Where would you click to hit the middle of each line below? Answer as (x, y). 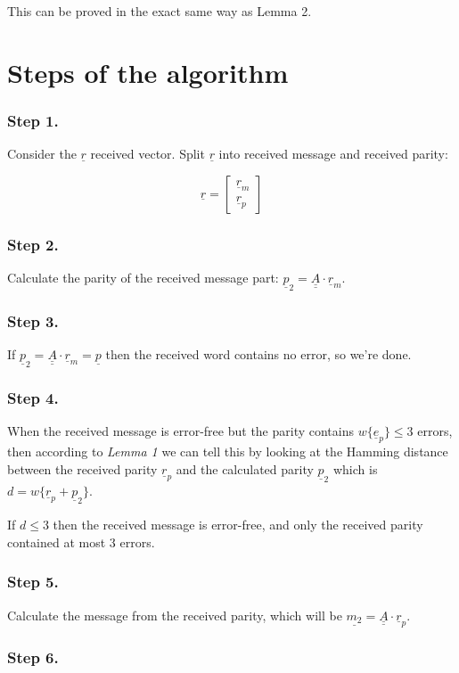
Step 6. (33, 657)
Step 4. (33, 398)
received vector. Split (148, 154)
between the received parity (82, 469)
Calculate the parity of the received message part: (143, 277)
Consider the (42, 154)
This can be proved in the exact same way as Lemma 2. (160, 11)
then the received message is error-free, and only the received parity (238, 525)
